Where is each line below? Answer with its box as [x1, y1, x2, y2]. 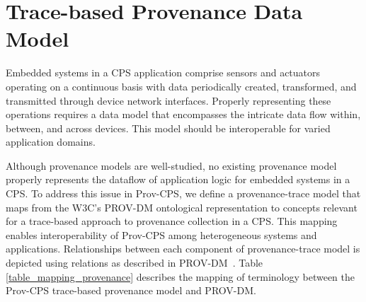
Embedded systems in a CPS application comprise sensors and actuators [6, 65, 321, 80]
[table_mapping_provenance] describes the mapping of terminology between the [6, 269, 355, 284]
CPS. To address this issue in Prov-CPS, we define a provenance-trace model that [6, 186, 361, 201]
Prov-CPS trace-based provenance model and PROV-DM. [6, 283, 256, 298]
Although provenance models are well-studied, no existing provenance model [6, 158, 337, 173]
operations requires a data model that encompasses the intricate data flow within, [6, 107, 361, 122]
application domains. [6, 134, 96, 149]
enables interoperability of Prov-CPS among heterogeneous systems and [6, 227, 317, 242]
